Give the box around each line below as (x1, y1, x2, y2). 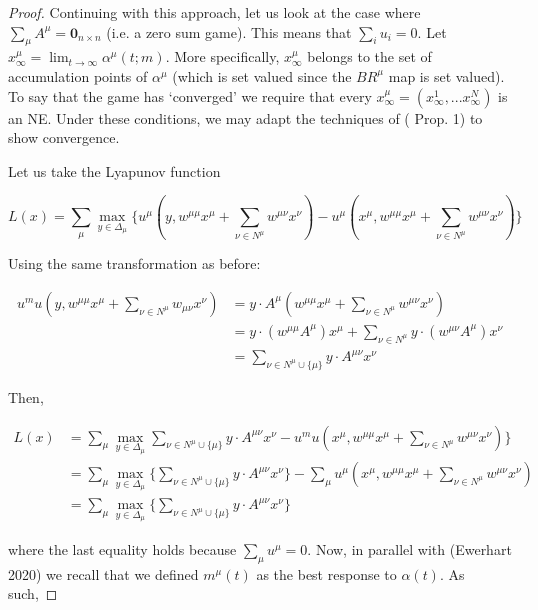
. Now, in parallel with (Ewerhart (307, 539, 512, 560)
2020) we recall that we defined (8, 563, 199, 584)
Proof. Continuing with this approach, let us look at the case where (8, 2, 421, 22)
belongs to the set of (307, 46, 432, 67)
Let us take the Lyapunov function (8, 160, 221, 181)
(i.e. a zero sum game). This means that (106, 21, 352, 42)
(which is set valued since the (172, 65, 352, 86)
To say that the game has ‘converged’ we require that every (8, 85, 372, 106)
